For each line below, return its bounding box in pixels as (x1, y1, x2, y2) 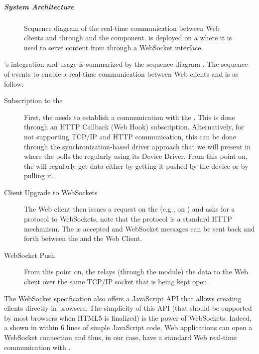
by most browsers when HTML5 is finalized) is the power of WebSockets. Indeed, (4, 312, 252, 323)
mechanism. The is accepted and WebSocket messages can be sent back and (24, 223, 255, 234)
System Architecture (4, 1, 75, 11)
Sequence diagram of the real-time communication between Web (24, 22, 220, 33)
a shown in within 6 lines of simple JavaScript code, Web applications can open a (4, 322, 253, 333)
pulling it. (24, 170, 54, 181)
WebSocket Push (4, 249, 55, 260)
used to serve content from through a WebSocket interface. (24, 42, 203, 52)
